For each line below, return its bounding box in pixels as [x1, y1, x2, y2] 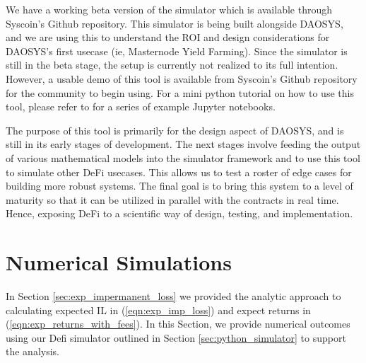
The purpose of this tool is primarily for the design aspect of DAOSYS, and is [6, 122, 344, 137]
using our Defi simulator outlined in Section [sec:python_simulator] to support [6, 330, 346, 345]
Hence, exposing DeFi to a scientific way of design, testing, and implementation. [6, 206, 353, 221]
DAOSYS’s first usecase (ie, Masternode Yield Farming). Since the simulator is [6, 43, 348, 58]
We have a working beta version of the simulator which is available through [6, 2, 332, 16]
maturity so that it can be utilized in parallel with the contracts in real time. [6, 192, 339, 207]
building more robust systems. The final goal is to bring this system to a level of [6, 178, 353, 193]
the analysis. [6, 344, 59, 359]
